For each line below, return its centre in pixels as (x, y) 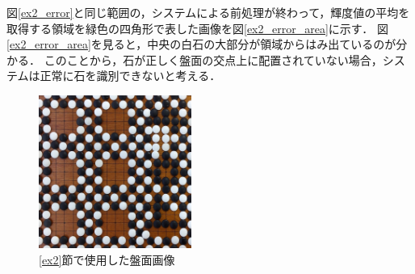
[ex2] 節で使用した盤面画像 (107, 259)
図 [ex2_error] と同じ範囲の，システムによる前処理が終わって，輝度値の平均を (208, 12)
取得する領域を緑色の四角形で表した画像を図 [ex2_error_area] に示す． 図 (197, 28)
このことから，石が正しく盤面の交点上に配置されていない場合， (213, 59)
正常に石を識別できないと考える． (130, 76)
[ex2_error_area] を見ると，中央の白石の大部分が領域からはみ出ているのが (201, 44)
